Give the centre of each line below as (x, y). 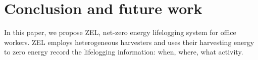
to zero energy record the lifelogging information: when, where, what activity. (124, 52)
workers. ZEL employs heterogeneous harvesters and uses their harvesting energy (129, 42)
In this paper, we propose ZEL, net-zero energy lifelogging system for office (120, 32)
